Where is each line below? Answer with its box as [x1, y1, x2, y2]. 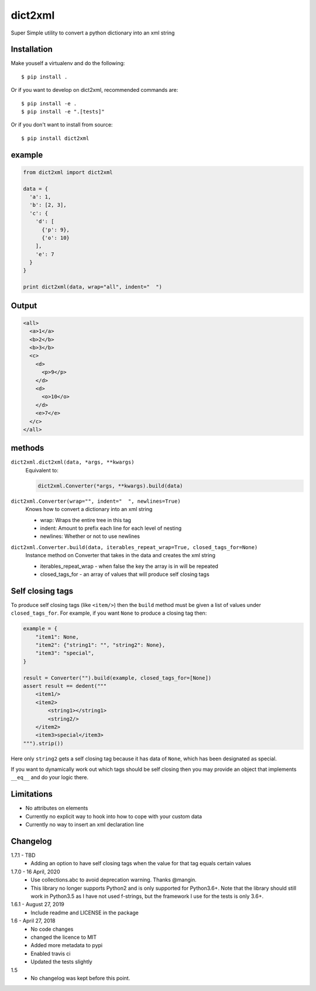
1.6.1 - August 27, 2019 [11, 901, 64, 908]
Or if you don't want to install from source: [11, 121, 113, 128]
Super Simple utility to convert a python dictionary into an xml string [11, 29, 175, 36]
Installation [11, 44, 53, 54]
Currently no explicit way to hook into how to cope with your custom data [25, 812, 202, 819]
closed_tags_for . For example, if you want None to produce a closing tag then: [11, 609, 207, 617]
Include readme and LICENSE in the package [30, 909, 139, 916]
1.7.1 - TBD [11, 852, 36, 859]
